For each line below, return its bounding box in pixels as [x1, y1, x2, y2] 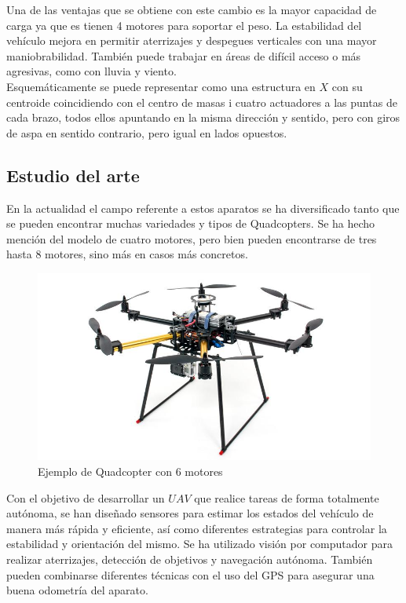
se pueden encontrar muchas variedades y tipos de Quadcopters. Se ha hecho [6, 215, 375, 232]
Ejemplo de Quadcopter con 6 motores [38, 463, 223, 480]
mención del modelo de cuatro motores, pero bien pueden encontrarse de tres [6, 230, 377, 247]
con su [331, 78, 363, 94]
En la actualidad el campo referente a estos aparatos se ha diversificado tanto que [6, 199, 400, 216]
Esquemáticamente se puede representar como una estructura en [6, 78, 316, 94]
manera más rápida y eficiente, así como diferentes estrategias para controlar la [6, 520, 387, 536]
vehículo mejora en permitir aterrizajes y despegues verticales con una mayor [6, 32, 377, 49]
